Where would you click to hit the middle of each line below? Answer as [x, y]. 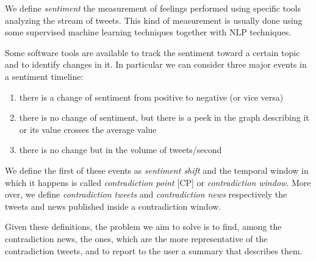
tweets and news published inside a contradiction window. [113, 206]
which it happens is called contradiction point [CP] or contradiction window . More [158, 182]
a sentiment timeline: [44, 76]
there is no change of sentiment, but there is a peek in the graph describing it [164, 117]
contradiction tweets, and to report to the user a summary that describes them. [154, 250]
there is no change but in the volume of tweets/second [120, 150]
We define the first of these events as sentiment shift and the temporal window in [157, 170]
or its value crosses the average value [88, 129]
